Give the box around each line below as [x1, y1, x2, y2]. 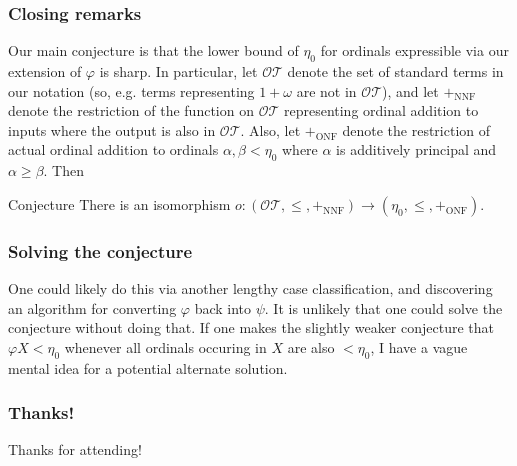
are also [287, 336, 335, 357]
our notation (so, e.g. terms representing [8, 80, 255, 101]
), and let [382, 80, 439, 101]
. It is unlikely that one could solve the [264, 297, 503, 318]
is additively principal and [336, 139, 497, 160]
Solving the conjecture [8, 238, 193, 263]
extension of [8, 61, 82, 82]
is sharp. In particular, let [99, 61, 258, 82]
